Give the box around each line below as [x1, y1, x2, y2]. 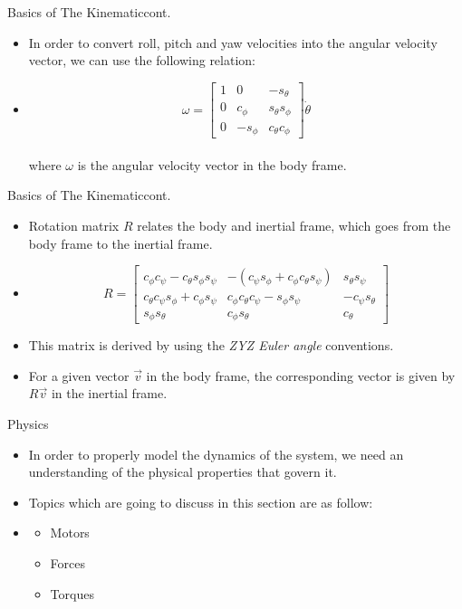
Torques [50, 584, 94, 603]
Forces [50, 553, 86, 572]
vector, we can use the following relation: [28, 51, 255, 70]
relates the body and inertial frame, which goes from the [137, 216, 451, 235]
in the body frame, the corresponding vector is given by [146, 366, 456, 385]
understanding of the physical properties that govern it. [28, 462, 337, 481]
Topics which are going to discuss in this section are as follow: [28, 492, 373, 511]
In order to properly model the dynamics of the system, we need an [28, 444, 404, 463]
